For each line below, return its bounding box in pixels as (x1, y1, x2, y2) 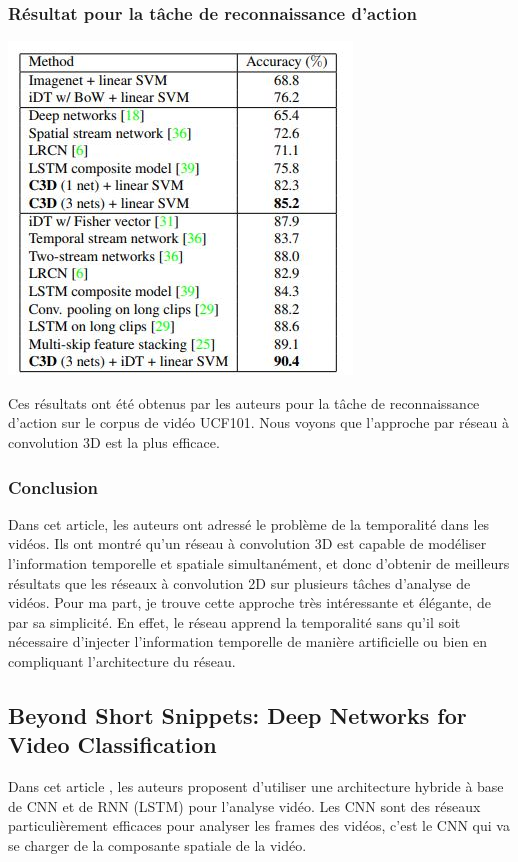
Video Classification (8, 729, 217, 760)
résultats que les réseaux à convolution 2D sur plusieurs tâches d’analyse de (8, 572, 471, 593)
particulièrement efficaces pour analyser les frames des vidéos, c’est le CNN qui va (8, 815, 510, 836)
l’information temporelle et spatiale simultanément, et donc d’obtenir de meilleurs (8, 553, 510, 573)
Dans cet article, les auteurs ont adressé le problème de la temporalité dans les (8, 513, 490, 534)
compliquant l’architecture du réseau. (8, 650, 236, 671)
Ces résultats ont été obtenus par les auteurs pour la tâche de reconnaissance (8, 392, 480, 413)
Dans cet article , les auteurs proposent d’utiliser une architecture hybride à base (8, 776, 504, 797)
